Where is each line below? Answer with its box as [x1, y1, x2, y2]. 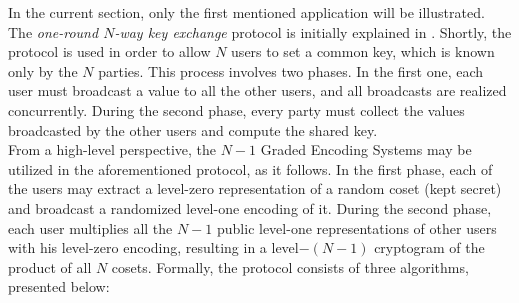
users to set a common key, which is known [231, 41, 495, 62]
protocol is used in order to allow [8, 41, 211, 62]
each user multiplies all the [8, 217, 173, 238]
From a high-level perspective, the [8, 139, 217, 160]
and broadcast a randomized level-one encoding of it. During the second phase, [8, 197, 492, 218]
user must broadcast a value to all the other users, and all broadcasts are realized [8, 80, 507, 101]
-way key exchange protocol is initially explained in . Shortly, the [114, 21, 512, 42]
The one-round [8, 21, 99, 42]
